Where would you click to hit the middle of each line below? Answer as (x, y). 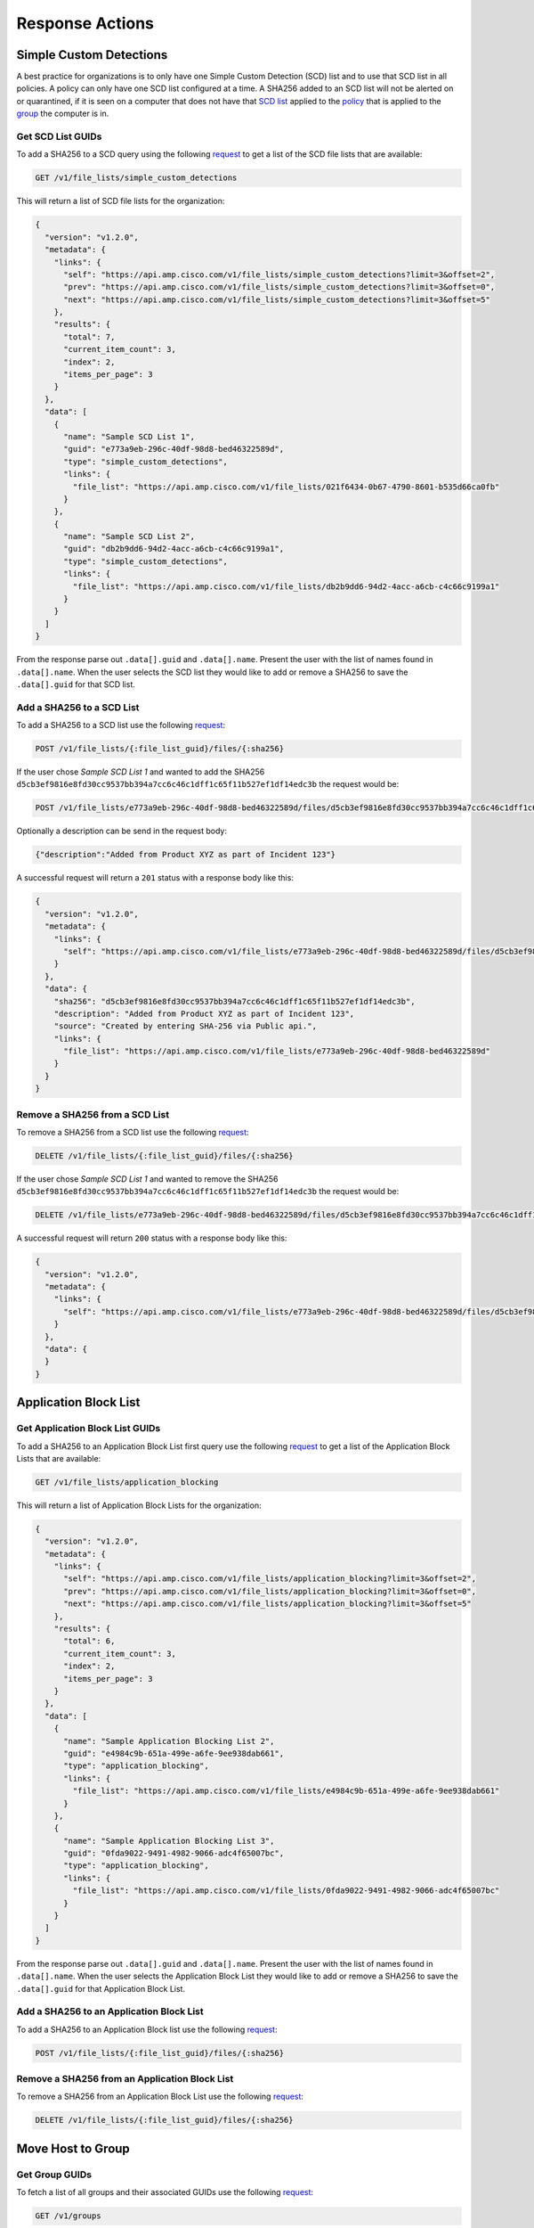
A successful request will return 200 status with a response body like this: (152, 1238)
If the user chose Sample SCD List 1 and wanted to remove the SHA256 (147, 1179)
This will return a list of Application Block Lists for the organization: (139, 1505)
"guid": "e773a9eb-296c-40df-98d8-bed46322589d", (174, 449)
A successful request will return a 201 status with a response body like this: (155, 878)
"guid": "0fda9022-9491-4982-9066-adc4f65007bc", (174, 1853)
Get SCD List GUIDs (59, 136)
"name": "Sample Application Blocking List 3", (169, 1841)
